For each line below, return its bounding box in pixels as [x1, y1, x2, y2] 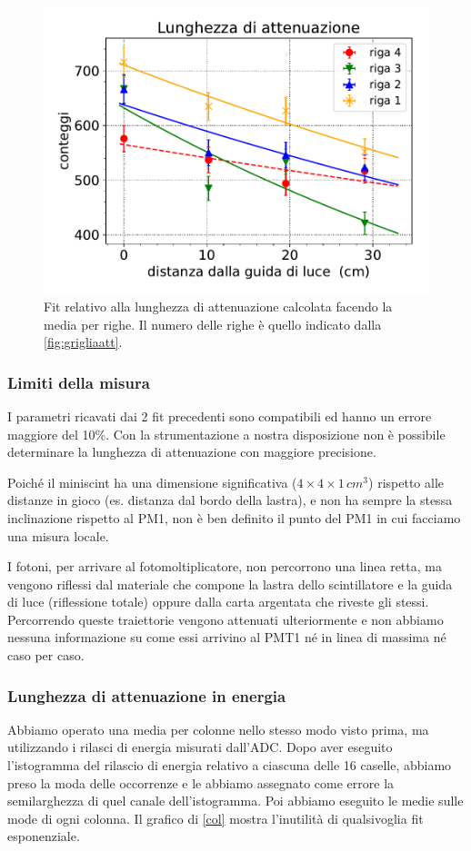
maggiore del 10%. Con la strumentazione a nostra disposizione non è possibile [7, 424, 446, 443]
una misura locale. [7, 526, 109, 545]
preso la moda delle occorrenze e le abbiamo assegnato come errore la [7, 773, 395, 792]
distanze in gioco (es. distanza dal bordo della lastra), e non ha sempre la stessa [7, 490, 453, 510]
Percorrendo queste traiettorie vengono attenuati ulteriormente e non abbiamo [7, 609, 444, 628]
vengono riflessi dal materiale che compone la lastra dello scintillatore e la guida [7, 574, 453, 593]
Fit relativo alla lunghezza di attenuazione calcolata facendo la [44, 296, 393, 315]
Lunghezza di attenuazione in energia [7, 684, 286, 707]
